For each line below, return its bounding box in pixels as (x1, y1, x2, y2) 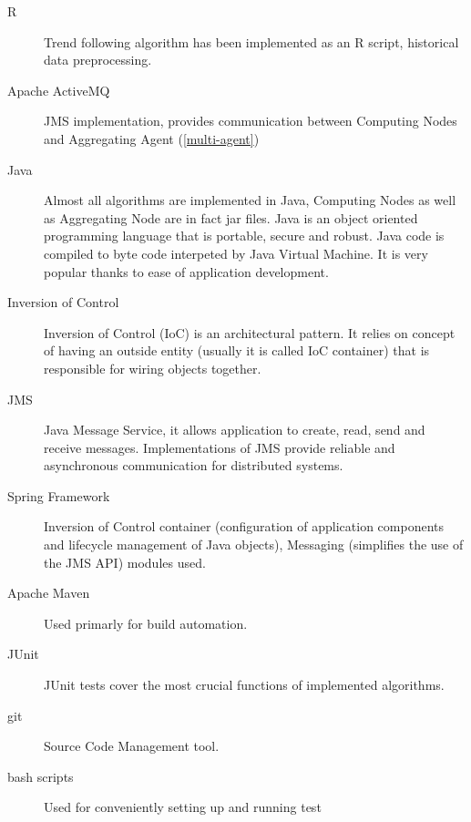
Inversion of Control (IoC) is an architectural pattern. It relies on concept (44, 323, 456, 342)
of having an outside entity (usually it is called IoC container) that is (44, 341, 430, 360)
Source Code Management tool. (44, 736, 220, 755)
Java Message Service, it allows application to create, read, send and (44, 420, 425, 439)
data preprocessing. (44, 50, 152, 69)
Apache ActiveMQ (7, 80, 110, 99)
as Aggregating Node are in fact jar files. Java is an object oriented (44, 208, 418, 227)
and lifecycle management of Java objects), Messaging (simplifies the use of (44, 535, 464, 554)
